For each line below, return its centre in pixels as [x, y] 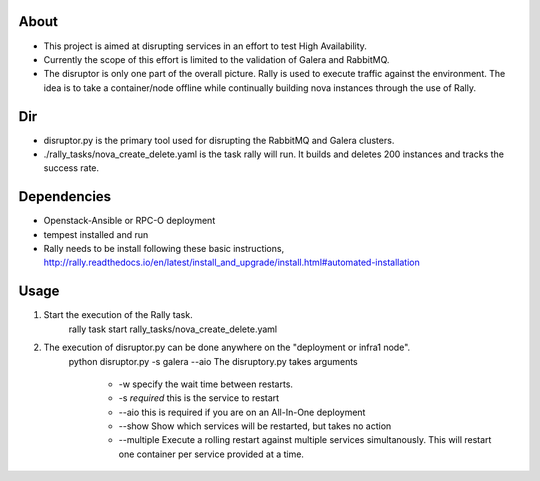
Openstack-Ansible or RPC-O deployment [129, 221]
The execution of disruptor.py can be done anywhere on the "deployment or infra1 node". [227, 347]
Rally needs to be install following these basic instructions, [164, 249]
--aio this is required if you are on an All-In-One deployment [242, 412]
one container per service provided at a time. [211, 454]
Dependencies [65, 196]
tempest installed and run [96, 234]
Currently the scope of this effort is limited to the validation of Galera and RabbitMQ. [216, 59]
